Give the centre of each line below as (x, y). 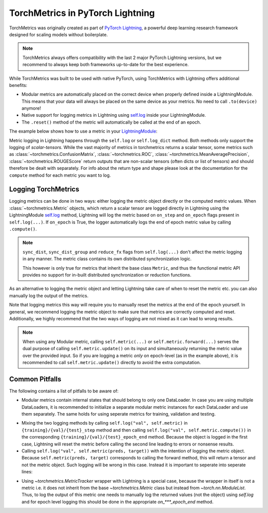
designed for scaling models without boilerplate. (59, 34)
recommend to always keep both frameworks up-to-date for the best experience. (106, 65)
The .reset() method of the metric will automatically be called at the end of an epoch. (111, 122)
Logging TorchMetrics (44, 189)
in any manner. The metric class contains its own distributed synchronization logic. (107, 259)
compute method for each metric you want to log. (60, 175)
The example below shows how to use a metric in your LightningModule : (83, 131)
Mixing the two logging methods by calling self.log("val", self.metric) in (105, 423)
